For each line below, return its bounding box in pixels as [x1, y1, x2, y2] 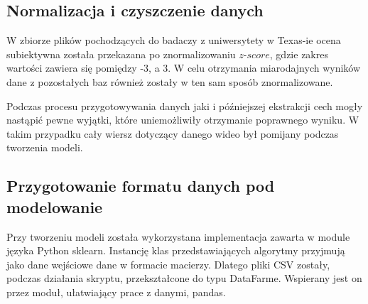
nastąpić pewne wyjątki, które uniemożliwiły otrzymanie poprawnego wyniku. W [6, 112, 359, 127]
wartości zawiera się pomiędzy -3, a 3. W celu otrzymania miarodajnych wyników [6, 60, 361, 75]
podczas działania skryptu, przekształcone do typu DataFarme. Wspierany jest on [6, 271, 362, 286]
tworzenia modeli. [6, 140, 83, 155]
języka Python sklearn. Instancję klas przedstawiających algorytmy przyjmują [6, 243, 345, 258]
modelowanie [6, 195, 103, 217]
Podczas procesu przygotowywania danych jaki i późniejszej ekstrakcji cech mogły [6, 98, 363, 113]
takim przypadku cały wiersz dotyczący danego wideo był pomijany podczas [6, 126, 339, 141]
